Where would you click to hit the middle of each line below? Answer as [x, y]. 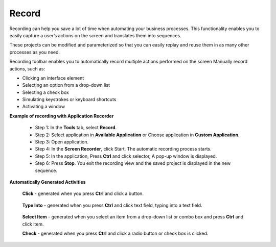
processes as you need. [35, 52]
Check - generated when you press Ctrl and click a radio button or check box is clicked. [115, 233]
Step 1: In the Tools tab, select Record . [76, 128]
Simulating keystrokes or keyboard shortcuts [69, 100]
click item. [33, 224]
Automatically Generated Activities [48, 182]
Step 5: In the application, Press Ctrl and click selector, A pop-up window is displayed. [126, 156]
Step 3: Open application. [62, 142]
